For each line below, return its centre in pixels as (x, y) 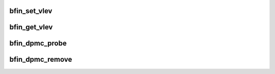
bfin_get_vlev (31, 27)
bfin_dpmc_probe (38, 43)
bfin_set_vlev (31, 11)
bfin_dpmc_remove (41, 60)
